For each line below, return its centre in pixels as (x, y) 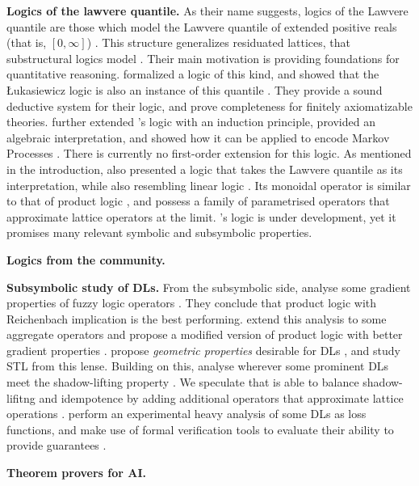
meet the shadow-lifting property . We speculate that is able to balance (183, 382)
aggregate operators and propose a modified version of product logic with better (205, 334)
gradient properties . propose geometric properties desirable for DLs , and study (203, 350)
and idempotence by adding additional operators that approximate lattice (221, 397)
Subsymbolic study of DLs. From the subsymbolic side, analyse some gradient (209, 287)
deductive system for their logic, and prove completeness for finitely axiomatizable (209, 106)
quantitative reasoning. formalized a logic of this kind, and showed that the (193, 74)
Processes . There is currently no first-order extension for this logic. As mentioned (209, 153)
